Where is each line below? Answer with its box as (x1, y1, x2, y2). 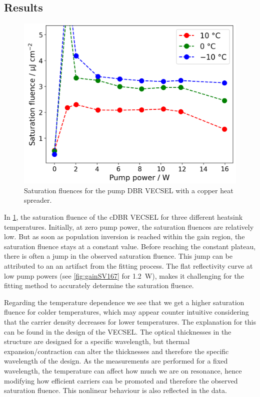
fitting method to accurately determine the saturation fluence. (4, 280, 194, 291)
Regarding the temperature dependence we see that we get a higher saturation (4, 297, 244, 307)
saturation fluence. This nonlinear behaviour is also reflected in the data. (4, 385, 227, 396)
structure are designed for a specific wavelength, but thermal (4, 336, 190, 347)
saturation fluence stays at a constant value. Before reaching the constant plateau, (4, 241, 256, 251)
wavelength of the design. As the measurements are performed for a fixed (4, 356, 228, 366)
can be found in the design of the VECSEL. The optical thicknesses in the (4, 326, 231, 337)
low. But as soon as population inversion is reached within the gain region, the (4, 231, 245, 242)
